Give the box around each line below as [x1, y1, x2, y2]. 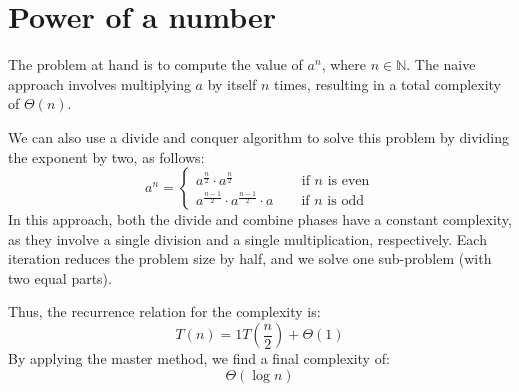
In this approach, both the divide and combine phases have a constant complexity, [8, 209, 512, 230]
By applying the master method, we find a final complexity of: [8, 348, 390, 369]
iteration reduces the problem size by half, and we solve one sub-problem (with [8, 248, 492, 269]
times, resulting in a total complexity [274, 73, 502, 94]
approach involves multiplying [8, 73, 191, 94]
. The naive [406, 54, 476, 75]
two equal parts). [8, 267, 112, 288]
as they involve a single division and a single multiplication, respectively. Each [8, 228, 487, 249]
